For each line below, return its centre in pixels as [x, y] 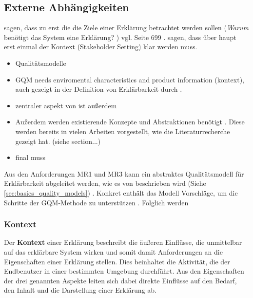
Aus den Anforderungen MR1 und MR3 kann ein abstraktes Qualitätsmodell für [124, 173]
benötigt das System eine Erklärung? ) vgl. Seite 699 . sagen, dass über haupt [120, 37]
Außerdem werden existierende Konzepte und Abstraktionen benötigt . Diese [130, 122]
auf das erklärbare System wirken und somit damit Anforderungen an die [113, 251]
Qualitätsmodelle [41, 63]
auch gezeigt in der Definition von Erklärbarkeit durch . [99, 89]
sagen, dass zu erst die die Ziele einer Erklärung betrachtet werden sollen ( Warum [126, 28]
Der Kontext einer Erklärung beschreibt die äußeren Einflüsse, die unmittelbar [123, 242]
